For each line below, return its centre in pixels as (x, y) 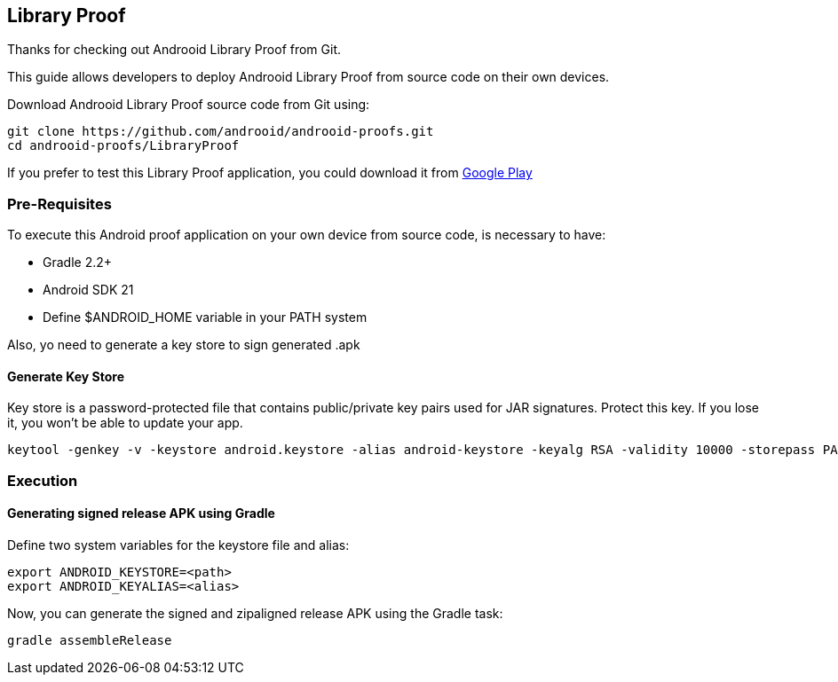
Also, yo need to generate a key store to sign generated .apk (184, 345)
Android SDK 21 (88, 290)
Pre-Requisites (59, 204)
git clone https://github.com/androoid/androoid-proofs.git (221, 132)
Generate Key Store (66, 376)
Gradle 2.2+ (78, 263)
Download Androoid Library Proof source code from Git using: (189, 105)
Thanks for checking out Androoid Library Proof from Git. (174, 50)
